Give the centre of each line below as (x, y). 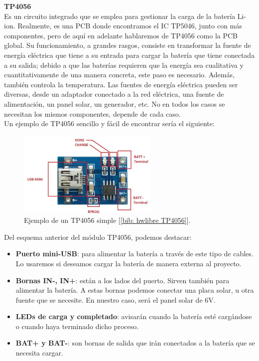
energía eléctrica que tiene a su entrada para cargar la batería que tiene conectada (129, 55)
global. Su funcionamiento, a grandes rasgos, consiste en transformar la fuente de (128, 45)
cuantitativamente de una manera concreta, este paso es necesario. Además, (119, 75)
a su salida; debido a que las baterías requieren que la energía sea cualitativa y (124, 65)
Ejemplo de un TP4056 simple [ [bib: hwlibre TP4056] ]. (107, 220)
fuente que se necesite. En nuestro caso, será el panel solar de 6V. (116, 299)
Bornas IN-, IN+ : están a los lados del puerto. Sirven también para (123, 280)
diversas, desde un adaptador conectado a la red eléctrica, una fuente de (114, 94)
